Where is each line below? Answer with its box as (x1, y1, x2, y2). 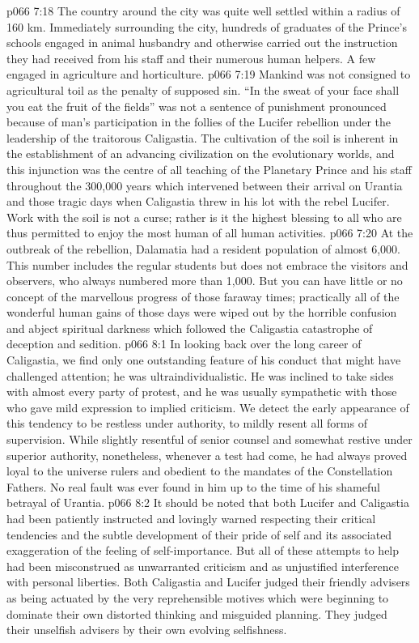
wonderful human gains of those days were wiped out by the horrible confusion (6, 304, 397, 321)
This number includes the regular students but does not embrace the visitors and (6, 256, 408, 273)
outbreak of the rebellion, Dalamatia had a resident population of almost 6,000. (6, 240, 401, 257)
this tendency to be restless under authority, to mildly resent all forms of (6, 415, 367, 432)
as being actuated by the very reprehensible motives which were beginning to (6, 589, 389, 606)
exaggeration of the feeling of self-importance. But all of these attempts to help (6, 542, 400, 559)
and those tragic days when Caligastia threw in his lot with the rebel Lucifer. (6, 193, 390, 210)
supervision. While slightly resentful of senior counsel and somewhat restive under (6, 431, 413, 448)
